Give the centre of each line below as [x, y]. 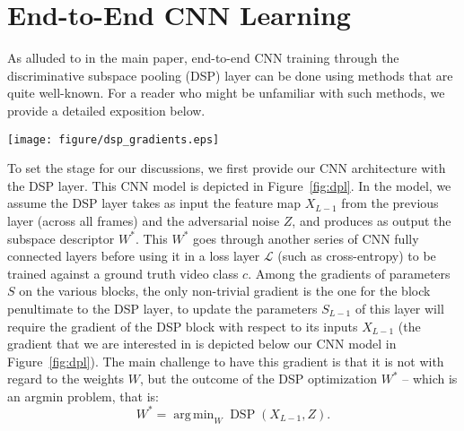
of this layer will [399, 308]
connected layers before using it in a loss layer [134, 256]
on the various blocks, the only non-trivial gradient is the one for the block [225, 291]
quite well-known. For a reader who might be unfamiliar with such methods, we [226, 93]
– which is [430, 379]
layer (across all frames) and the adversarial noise [144, 220]
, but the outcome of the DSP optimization [258, 379]
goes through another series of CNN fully [306, 238]
